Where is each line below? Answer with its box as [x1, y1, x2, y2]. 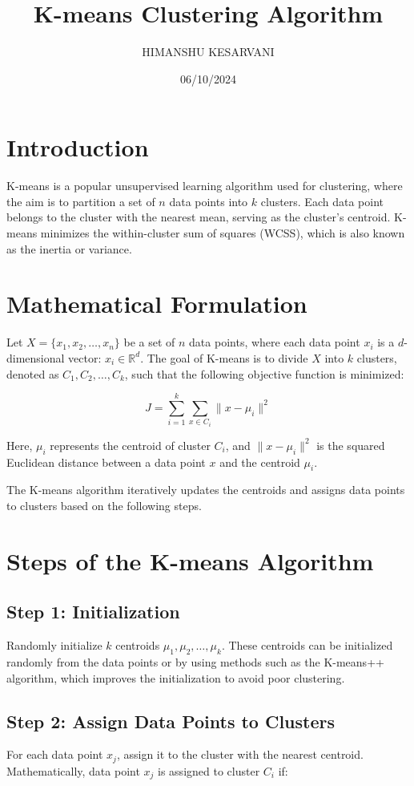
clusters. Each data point [260, 192, 384, 209]
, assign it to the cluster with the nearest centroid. [116, 746, 364, 763]
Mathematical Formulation [6, 287, 307, 320]
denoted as [6, 365, 59, 382]
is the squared [316, 436, 385, 453]
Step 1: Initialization [6, 599, 180, 624]
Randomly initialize [6, 637, 102, 654]
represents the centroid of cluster [50, 436, 211, 453]
